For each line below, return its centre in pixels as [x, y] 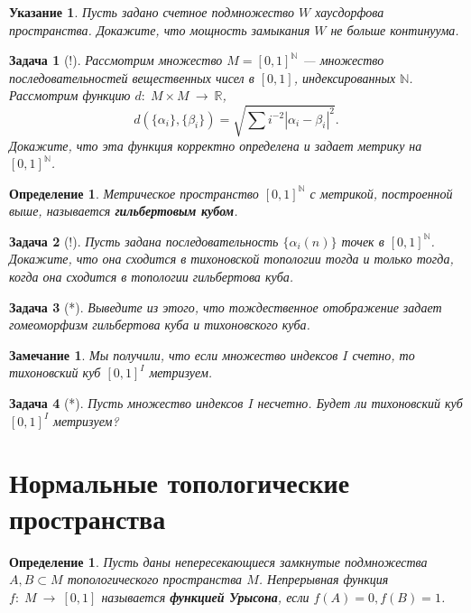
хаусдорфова [350, 12]
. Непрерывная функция [323, 579]
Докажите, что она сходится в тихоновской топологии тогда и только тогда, [231, 259]
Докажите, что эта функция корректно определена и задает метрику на [216, 145]
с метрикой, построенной [381, 193]
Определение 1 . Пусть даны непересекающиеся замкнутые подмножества [218, 561]
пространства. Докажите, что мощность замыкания [160, 29]
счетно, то [383, 354]
